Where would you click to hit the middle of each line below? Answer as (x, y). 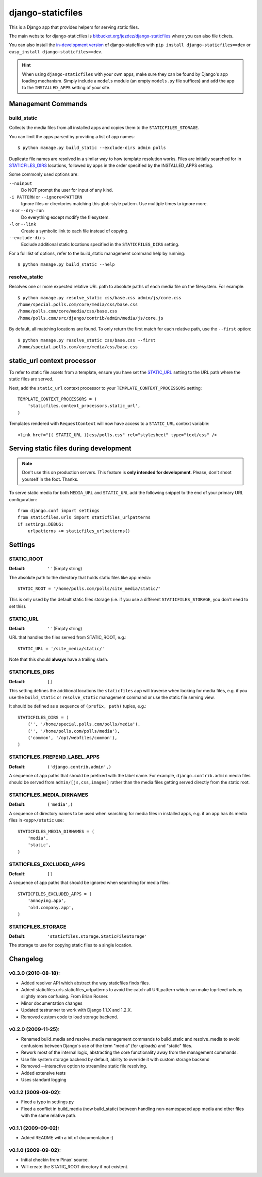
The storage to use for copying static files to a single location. (71, 945)
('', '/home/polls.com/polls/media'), (74, 731)
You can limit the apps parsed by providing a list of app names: (72, 136)
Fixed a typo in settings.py (48, 1102)
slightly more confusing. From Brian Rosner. (65, 997)
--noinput (21, 183)
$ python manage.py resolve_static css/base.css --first (87, 340)
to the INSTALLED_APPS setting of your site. (66, 88)
